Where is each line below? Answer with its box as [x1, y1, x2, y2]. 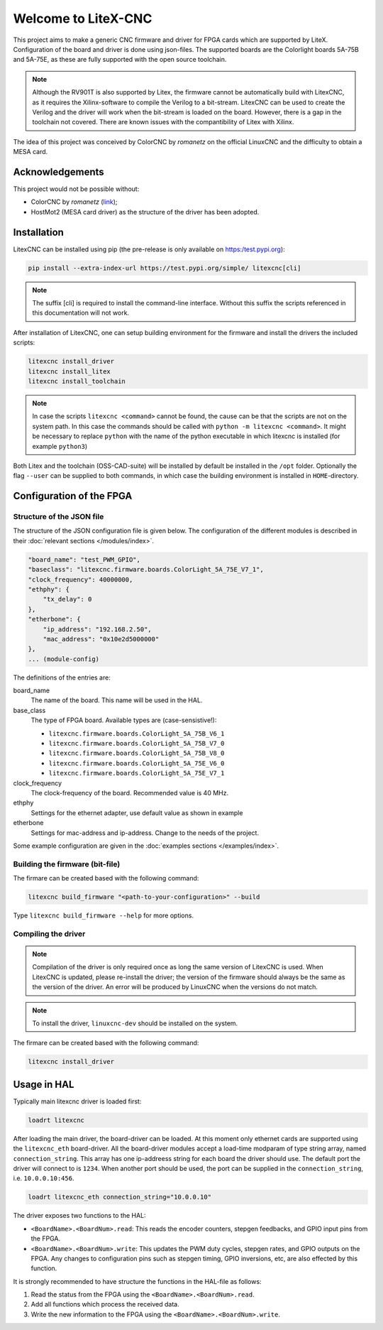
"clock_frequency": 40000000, [28, 575, 133, 584]
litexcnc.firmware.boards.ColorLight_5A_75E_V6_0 [48, 759, 225, 767]
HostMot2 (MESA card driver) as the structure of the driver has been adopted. [30, 207, 260, 216]
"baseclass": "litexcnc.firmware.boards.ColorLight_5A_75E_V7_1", [28, 565, 264, 574]
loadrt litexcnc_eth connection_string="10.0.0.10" [28, 1193, 212, 1201]
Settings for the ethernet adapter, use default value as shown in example [30, 808, 243, 817]
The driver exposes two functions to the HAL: [13, 1211, 146, 1220]
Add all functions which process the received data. [30, 1300, 180, 1309]
